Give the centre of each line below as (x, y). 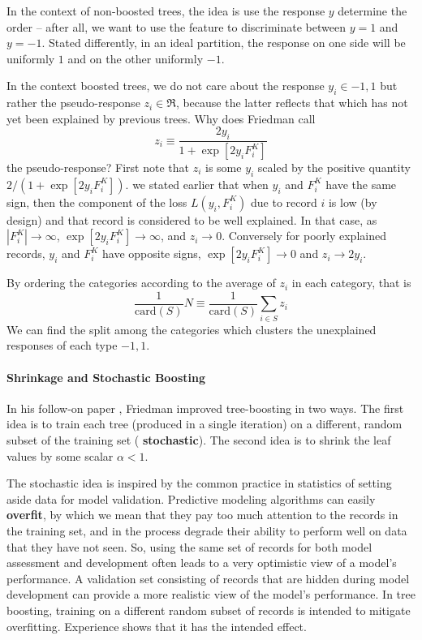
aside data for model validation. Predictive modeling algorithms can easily (191, 498)
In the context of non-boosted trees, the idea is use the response (166, 11)
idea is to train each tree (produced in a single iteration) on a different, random (205, 424)
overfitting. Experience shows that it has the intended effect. (157, 626)
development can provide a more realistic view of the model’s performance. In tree (211, 594)
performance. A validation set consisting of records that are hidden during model (208, 578)
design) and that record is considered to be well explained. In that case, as (192, 219)
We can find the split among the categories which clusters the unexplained (192, 329)
